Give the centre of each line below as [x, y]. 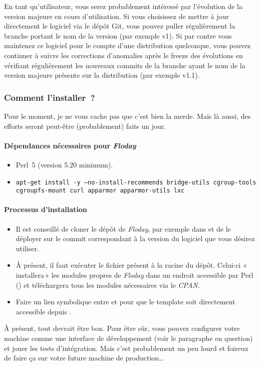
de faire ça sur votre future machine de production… [84, 358]
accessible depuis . [44, 311]
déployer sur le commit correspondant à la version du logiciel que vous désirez [135, 238]
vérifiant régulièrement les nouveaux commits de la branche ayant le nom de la [125, 65]
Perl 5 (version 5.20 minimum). [64, 164]
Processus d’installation [46, 209]
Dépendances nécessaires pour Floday [70, 145]
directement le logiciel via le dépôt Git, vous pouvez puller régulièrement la [120, 26]
